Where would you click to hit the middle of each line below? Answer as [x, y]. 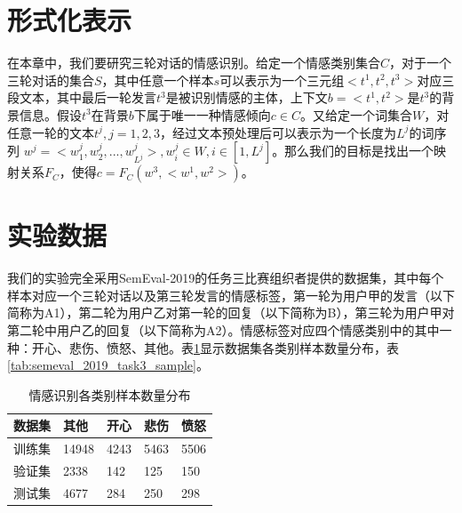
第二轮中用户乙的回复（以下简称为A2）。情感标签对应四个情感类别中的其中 [223, 330]
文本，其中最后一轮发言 [88, 97]
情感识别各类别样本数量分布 [110, 394]
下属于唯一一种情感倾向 [202, 114]
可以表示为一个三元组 [282, 80]
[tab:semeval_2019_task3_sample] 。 [108, 365]
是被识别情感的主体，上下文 [247, 97]
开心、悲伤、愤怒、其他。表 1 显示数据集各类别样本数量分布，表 [215, 347]
